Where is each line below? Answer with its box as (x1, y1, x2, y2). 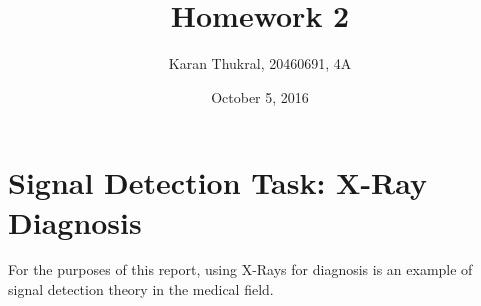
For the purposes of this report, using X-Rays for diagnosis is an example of (8, 259, 473, 280)
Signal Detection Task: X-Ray (8, 162, 428, 203)
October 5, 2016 (211, 86, 309, 107)
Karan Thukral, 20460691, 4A (168, 53, 352, 74)
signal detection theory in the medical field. (8, 279, 274, 300)
